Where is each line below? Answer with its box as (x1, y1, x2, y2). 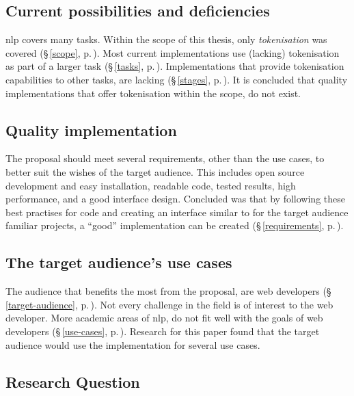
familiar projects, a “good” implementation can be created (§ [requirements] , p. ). (5, 218, 344, 233)
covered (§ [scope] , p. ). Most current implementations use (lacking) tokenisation (5, 45, 340, 60)
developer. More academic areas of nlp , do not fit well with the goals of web (5, 311, 323, 325)
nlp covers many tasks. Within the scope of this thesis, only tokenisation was (5, 32, 327, 47)
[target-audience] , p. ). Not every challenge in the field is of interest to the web (5, 297, 333, 311)
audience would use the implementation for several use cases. (5, 337, 260, 352)
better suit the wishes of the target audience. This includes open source (5, 164, 305, 179)
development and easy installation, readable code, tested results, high (5, 178, 296, 192)
